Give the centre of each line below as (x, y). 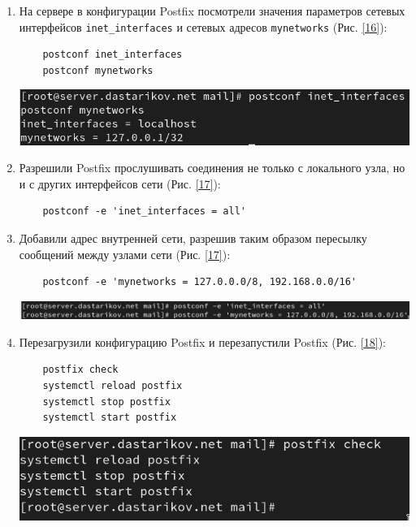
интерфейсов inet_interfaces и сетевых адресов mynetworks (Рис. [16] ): (203, 26)
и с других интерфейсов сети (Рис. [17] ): (120, 183)
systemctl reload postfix (113, 386)
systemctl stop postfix (106, 402)
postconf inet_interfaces (113, 55)
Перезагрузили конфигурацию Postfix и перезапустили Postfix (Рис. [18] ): (202, 341)
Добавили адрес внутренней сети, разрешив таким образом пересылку (193, 238)
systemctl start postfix (110, 418)
